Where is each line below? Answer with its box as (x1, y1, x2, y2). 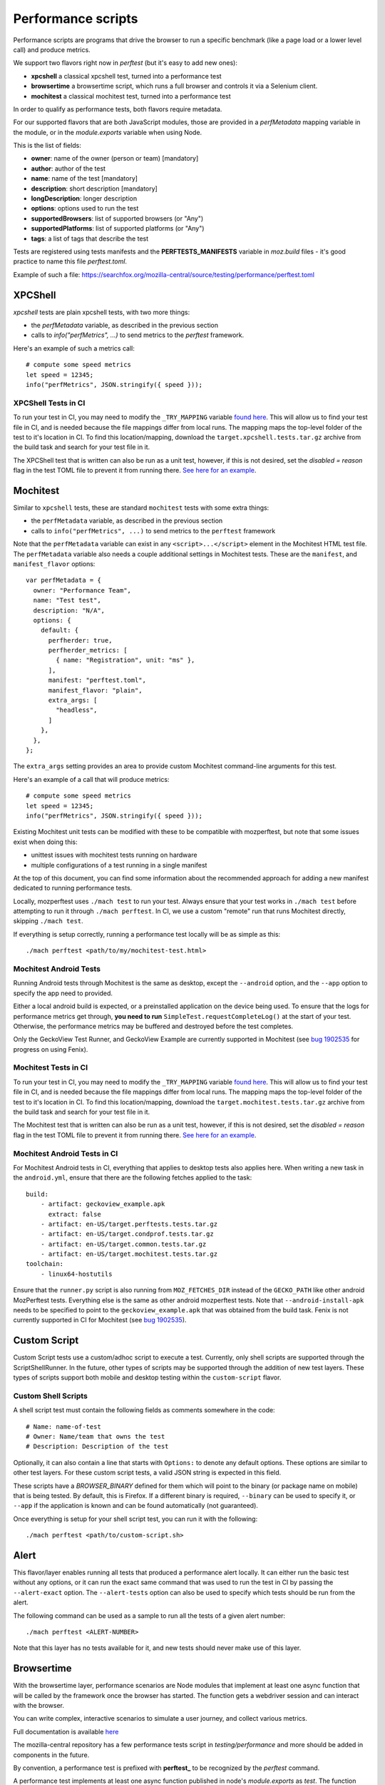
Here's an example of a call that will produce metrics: (13, 775, 170, 783)
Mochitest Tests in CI (13, 1062, 88, 1072)
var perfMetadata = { (26, 576, 101, 585)
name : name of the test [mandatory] (31, 174, 138, 183)
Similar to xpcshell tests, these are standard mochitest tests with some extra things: (13, 503, 269, 512)
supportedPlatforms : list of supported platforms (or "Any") (31, 224, 205, 233)
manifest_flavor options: (13, 559, 96, 568)
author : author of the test (31, 164, 106, 173)
